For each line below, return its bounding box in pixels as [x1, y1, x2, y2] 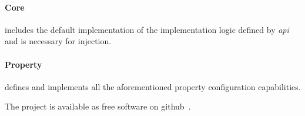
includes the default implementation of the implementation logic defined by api [5, 23, 289, 35]
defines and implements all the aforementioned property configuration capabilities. [5, 80, 301, 92]
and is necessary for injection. [5, 35, 112, 47]
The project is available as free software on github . [5, 100, 191, 112]
